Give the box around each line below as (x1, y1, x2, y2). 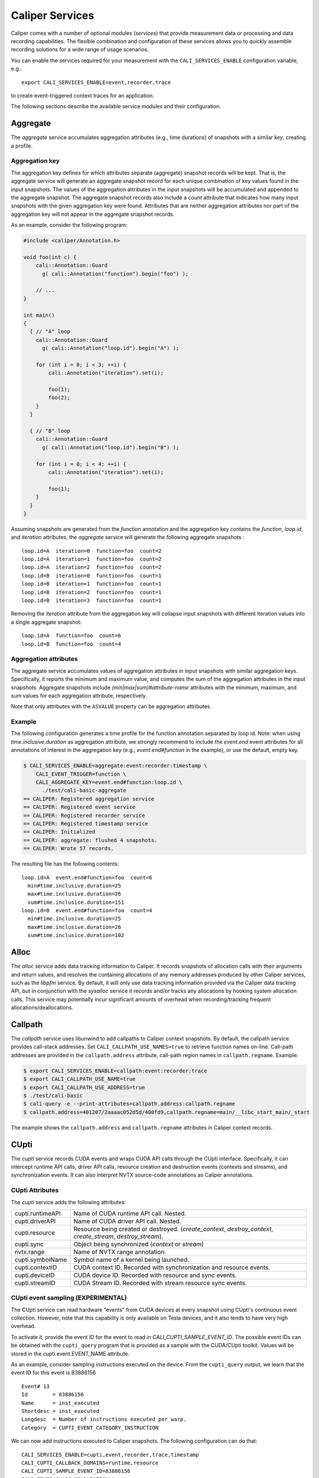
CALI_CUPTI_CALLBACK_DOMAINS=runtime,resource (21, 1459, 159, 1466)
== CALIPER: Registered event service (23, 804, 136, 811)
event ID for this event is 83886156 (11, 1369, 96, 1376)
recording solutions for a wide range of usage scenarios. (11, 46, 149, 53)
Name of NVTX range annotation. (73, 1247, 167, 1256)
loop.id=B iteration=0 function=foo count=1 (21, 572, 162, 579)
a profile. (11, 142, 32, 149)
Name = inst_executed (21, 1399, 100, 1406)
